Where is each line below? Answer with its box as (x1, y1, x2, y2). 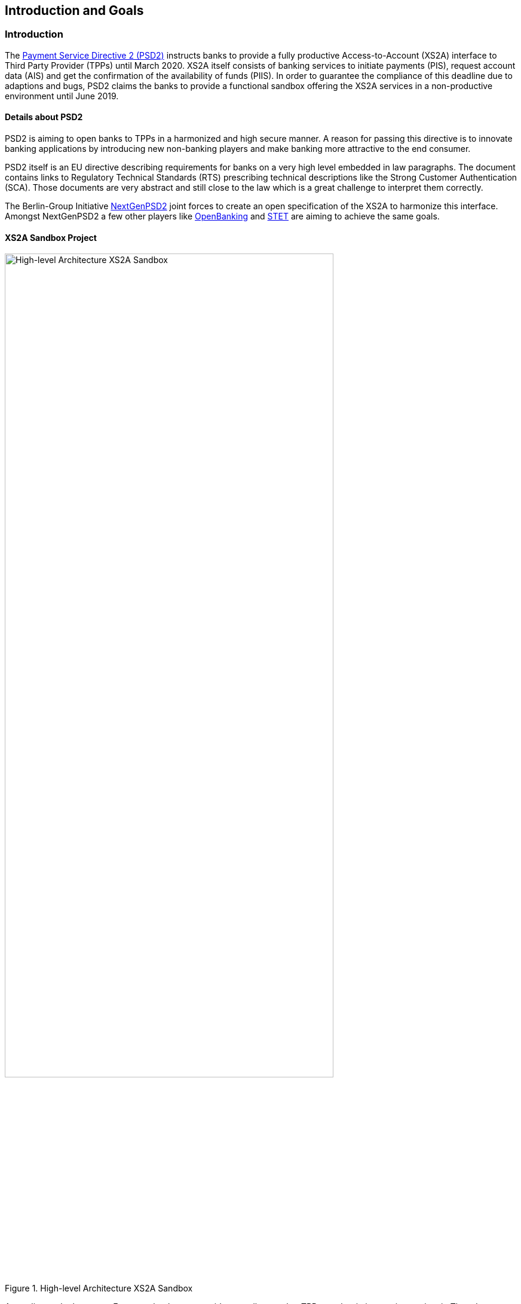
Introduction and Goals (5, 3, 144, 18)
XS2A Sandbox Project (5, 232, 97, 243)
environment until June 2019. (5, 90, 119, 101)
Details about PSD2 (5, 112, 83, 123)
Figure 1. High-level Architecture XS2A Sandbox (5, 1282, 193, 1293)
